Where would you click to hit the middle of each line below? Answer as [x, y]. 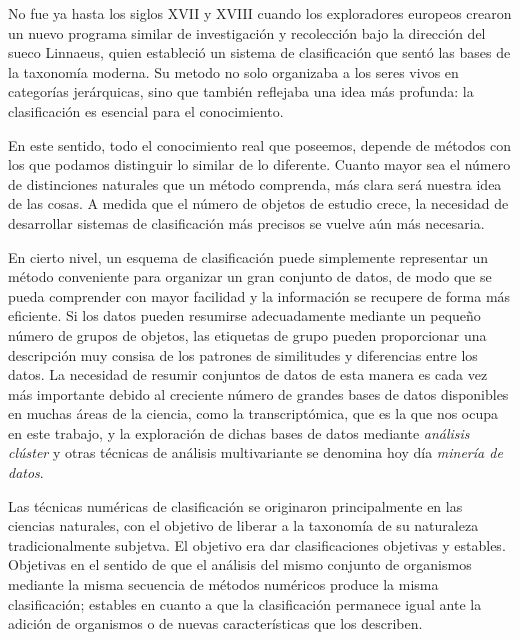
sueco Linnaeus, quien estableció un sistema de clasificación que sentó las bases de [259, 52]
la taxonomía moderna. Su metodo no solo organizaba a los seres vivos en [233, 71]
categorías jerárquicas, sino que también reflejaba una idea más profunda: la [241, 91]
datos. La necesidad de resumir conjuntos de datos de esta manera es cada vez [248, 374]
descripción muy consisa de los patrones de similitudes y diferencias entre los [243, 354]
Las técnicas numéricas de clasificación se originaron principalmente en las [235, 505]
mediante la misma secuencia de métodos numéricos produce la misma [223, 584]
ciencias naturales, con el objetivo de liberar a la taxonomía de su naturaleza [243, 525]
